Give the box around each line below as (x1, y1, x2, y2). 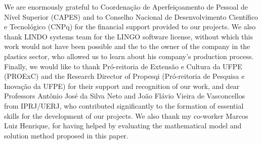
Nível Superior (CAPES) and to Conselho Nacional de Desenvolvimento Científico (4, 11, 258, 22)
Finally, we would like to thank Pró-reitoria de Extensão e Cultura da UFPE (4, 61, 242, 71)
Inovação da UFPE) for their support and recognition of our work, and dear (4, 80, 240, 91)
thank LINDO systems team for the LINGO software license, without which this (4, 31, 253, 41)
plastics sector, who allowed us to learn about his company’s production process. (4, 51, 254, 61)
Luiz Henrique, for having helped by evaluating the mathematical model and (4, 120, 242, 131)
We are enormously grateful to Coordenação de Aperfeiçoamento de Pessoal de (4, 2, 248, 12)
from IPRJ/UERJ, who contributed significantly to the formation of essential (4, 100, 244, 111)
